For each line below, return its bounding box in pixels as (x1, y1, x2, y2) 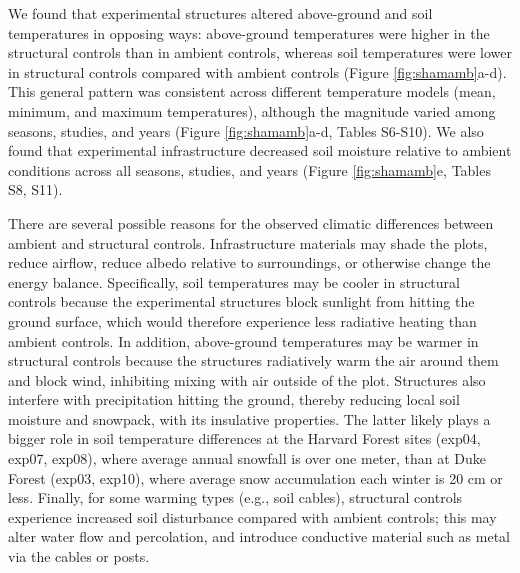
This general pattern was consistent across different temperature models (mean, (8, 81, 496, 102)
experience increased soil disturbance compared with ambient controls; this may (8, 506, 497, 527)
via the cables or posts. (8, 546, 150, 567)
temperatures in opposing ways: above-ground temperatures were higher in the (8, 22, 490, 43)
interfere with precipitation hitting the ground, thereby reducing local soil (8, 389, 460, 410)
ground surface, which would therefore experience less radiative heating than (8, 310, 477, 331)
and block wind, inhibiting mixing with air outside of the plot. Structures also (8, 369, 486, 390)
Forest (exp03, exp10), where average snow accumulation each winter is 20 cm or (8, 467, 503, 488)
